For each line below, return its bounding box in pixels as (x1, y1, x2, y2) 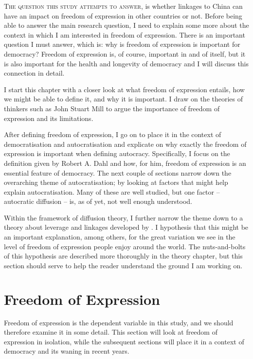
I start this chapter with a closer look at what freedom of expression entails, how (4, 84, 245, 94)
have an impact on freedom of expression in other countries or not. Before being (4, 10, 242, 20)
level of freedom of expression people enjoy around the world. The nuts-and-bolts (4, 241, 246, 251)
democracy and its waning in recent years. (4, 346, 129, 356)
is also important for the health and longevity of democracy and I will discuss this (4, 58, 249, 68)
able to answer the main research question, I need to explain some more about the (4, 20, 249, 30)
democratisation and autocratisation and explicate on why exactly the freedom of (4, 139, 247, 149)
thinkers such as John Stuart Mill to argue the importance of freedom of (4, 103, 220, 113)
